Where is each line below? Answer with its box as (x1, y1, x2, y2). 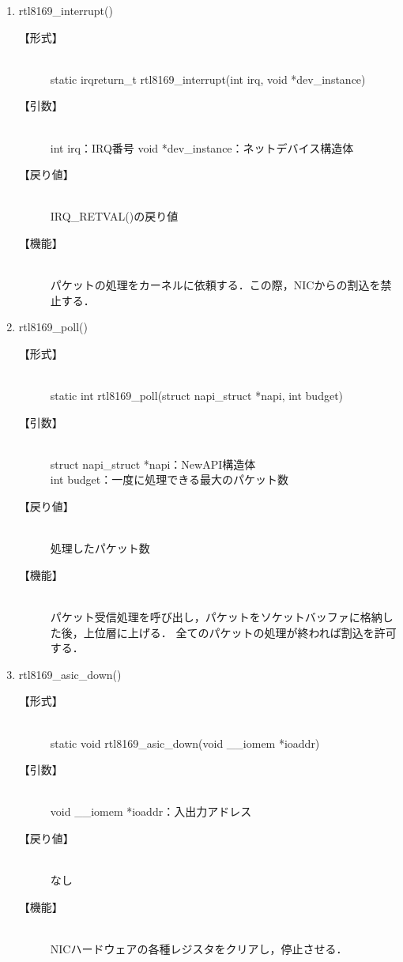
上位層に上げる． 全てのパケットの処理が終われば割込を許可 (83, 624, 397, 640)
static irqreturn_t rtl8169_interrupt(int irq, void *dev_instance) (50, 70, 366, 87)
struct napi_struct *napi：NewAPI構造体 (50, 455, 256, 472)
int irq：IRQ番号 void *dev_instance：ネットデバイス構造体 (50, 139, 354, 156)
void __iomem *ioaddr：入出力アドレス (50, 803, 252, 820)
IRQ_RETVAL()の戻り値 (50, 208, 179, 224)
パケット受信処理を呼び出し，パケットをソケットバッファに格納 (50, 609, 382, 625)
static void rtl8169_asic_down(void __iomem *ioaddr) (50, 734, 320, 751)
